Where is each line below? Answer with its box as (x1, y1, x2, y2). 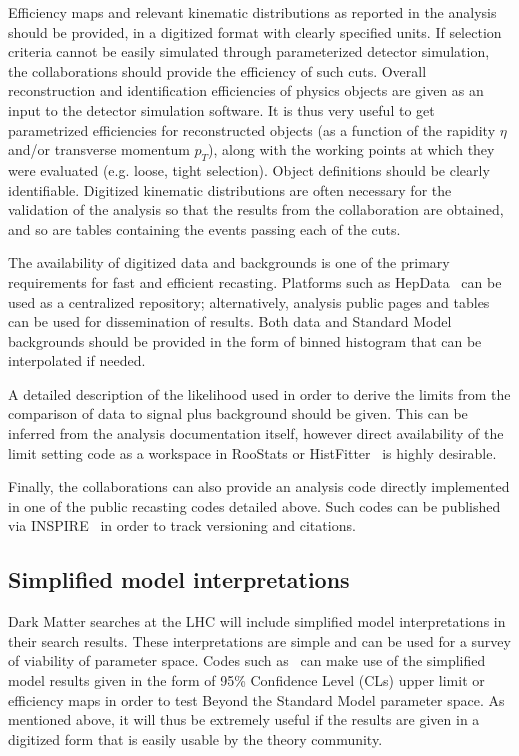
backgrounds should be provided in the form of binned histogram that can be (8, 330, 482, 351)
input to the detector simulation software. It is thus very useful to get (8, 99, 435, 120)
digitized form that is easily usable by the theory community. (8, 728, 383, 749)
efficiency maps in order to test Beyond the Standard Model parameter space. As (8, 689, 505, 710)
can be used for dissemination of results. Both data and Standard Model (8, 311, 452, 332)
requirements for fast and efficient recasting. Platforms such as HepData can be (8, 271, 502, 292)
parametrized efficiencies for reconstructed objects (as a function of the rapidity (8, 119, 496, 140)
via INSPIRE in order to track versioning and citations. (8, 515, 356, 536)
